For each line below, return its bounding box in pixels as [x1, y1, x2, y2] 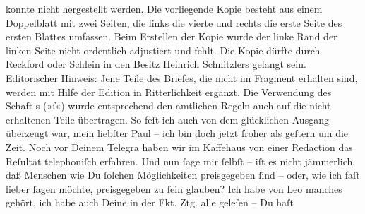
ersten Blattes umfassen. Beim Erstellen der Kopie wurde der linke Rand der [6, 29, 337, 44]
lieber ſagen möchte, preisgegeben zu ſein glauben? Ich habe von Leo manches [6, 181, 342, 196]
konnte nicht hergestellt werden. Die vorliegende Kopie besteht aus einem [6, 1, 323, 16]
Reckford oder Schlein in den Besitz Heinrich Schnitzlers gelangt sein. [6, 57, 306, 71]
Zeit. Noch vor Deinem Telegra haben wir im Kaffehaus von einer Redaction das [6, 139, 353, 154]
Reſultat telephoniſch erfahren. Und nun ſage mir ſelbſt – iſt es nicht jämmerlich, [6, 153, 356, 168]
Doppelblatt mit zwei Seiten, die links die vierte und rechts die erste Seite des [6, 15, 342, 30]
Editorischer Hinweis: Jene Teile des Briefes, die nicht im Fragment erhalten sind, [6, 70, 358, 85]
